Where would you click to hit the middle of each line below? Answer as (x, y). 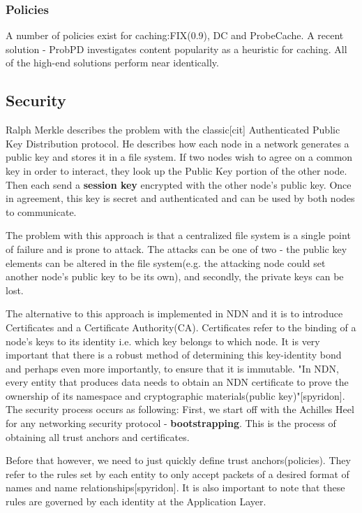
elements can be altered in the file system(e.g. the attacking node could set (166, 262)
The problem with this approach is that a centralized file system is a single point (178, 235)
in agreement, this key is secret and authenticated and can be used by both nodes (180, 198)
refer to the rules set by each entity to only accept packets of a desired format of (178, 474)
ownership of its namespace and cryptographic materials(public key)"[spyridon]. (175, 395)
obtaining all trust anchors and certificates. (98, 436)
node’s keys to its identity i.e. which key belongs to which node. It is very (163, 341)
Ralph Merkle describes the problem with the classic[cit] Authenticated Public (173, 130)
